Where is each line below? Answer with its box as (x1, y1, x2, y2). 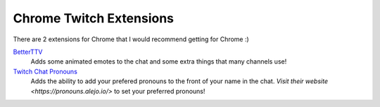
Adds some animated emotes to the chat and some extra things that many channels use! (30, 57, 287, 66)
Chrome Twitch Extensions (13, 10, 175, 26)
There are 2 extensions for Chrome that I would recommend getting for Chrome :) (13, 35, 249, 43)
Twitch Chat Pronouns (13, 67, 77, 76)
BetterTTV (13, 48, 43, 56)
